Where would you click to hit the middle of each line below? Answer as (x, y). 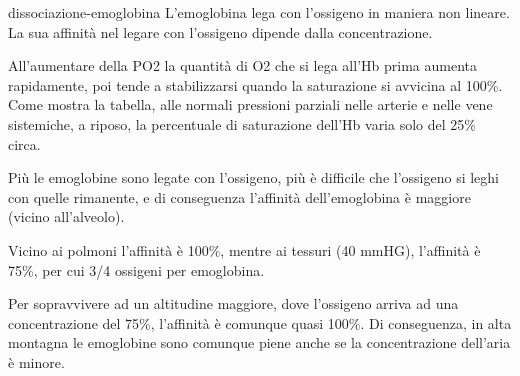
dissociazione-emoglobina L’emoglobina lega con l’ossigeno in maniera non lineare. (259, 12)
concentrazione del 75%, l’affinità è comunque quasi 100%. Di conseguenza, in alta (260, 322)
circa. (24, 143)
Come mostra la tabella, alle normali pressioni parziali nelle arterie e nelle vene (250, 104)
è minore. (36, 361)
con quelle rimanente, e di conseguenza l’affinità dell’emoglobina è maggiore (239, 196)
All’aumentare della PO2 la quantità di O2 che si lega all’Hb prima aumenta (242, 65)
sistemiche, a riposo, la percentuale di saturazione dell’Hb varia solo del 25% (242, 123)
